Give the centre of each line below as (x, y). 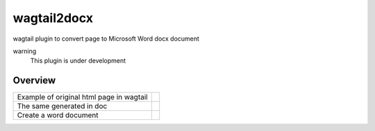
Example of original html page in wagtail (83, 97)
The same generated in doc (62, 106)
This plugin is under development (78, 61)
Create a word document (58, 115)
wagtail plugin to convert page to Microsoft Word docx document (106, 39)
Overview (34, 80)
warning (25, 51)
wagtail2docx (53, 18)
